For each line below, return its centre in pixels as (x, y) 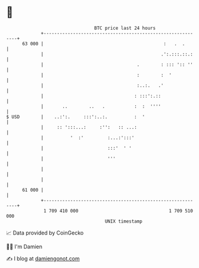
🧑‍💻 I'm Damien (24, 247)
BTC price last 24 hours (125, 28)
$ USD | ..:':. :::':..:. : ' (76, 117)
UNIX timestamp (124, 221)
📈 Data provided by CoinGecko (45, 233)
